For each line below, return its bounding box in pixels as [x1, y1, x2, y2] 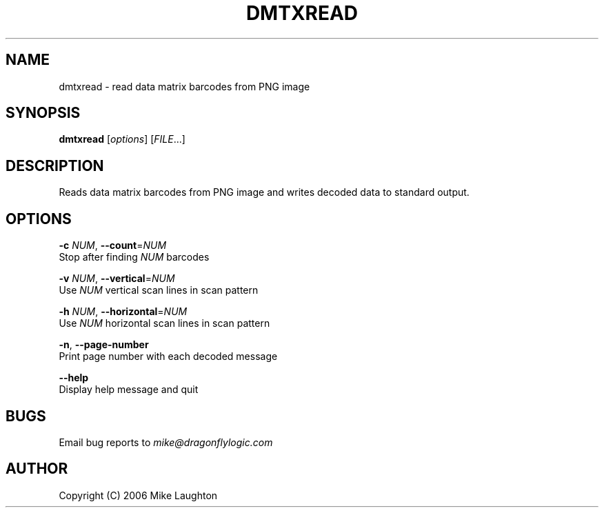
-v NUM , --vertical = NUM [59, 272, 175, 285]
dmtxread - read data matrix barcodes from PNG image [59, 80, 310, 92]
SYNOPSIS [6, 104, 81, 122]
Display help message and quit [59, 383, 199, 396]
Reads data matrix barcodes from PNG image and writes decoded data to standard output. [59, 186, 470, 199]
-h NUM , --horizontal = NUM [59, 305, 188, 318]
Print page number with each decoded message [59, 350, 278, 363]
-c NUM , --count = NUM [59, 239, 167, 252]
